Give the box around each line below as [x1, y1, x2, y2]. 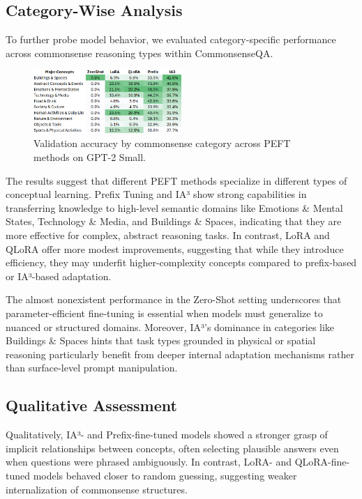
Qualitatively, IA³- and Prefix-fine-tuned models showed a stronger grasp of [6, 427, 328, 442]
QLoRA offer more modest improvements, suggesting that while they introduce [6, 241, 344, 256]
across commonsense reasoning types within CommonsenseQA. [6, 45, 273, 60]
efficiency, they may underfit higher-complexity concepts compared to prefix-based [6, 255, 357, 270]
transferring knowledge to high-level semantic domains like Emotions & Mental [6, 200, 343, 215]
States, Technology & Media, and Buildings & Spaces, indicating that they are [6, 214, 342, 229]
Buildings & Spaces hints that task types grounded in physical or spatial [6, 333, 316, 348]
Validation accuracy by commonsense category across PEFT [33, 136, 291, 151]
